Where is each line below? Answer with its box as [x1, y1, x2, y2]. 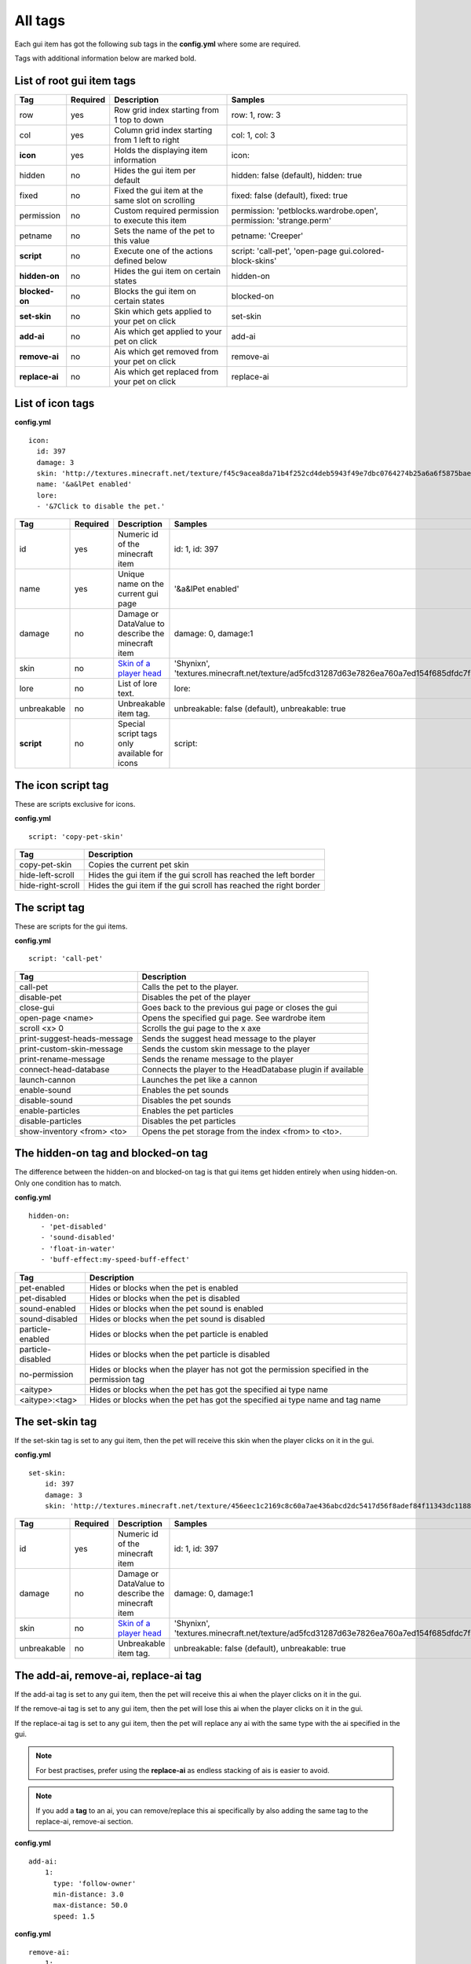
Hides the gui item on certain [114, 266, 221, 277]
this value [114, 235, 150, 246]
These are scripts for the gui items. [14, 922, 128, 931]
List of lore [118, 678, 158, 689]
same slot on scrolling [114, 195, 195, 206]
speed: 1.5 [53, 1911, 95, 1921]
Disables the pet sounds [141, 1094, 232, 1105]
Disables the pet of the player [141, 991, 251, 1002]
